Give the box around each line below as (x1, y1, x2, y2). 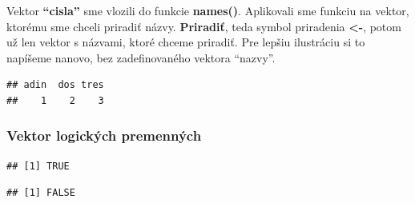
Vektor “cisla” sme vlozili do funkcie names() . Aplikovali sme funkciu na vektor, (6, 2, 409, 18)
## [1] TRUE (6, 160, 70, 172)
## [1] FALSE (6, 187, 75, 199)
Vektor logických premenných (6, 125, 202, 145)
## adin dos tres (6, 79, 104, 91)
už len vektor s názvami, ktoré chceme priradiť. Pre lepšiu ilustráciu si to (6, 34, 365, 50)
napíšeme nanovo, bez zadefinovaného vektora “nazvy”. (6, 49, 276, 66)
